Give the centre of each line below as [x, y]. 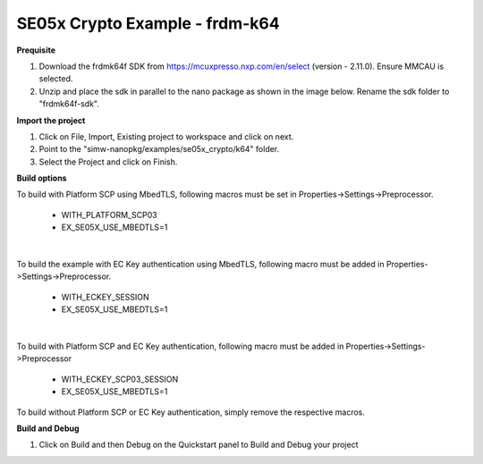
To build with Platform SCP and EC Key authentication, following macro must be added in [180, 346]
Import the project [51, 120]
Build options [42, 178]
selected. [56, 79]
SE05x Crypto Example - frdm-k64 [148, 23]
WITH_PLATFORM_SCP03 [109, 215]
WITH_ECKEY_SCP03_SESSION [120, 379]
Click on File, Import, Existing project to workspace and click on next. [166, 136]
